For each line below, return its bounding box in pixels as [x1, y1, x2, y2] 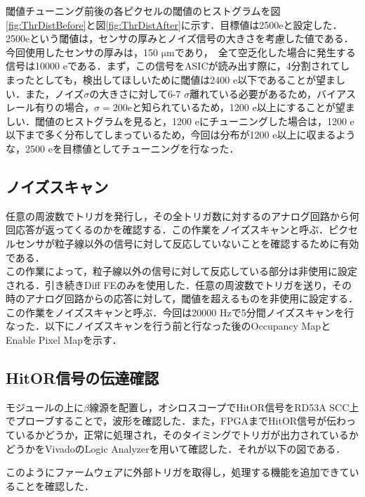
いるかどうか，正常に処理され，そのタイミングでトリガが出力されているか [15, 427, 359, 442]
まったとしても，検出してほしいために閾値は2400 [6, 72, 230, 86]
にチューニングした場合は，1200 [199, 113, 347, 128]
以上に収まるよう [277, 127, 356, 142]
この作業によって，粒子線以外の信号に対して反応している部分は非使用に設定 [6, 264, 358, 278]
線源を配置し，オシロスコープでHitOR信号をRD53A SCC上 [88, 399, 359, 414]
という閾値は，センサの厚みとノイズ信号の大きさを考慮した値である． [29, 31, 354, 46]
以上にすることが [256, 100, 336, 115]
